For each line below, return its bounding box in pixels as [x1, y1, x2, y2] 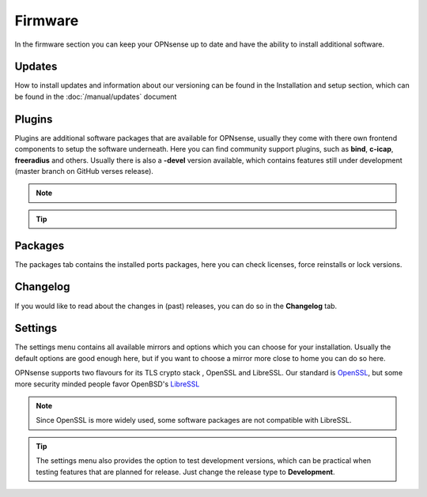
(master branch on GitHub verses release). [14, 166, 154, 175]
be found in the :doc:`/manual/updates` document [14, 92, 177, 101]
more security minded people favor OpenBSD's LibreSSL [14, 379, 200, 389]
